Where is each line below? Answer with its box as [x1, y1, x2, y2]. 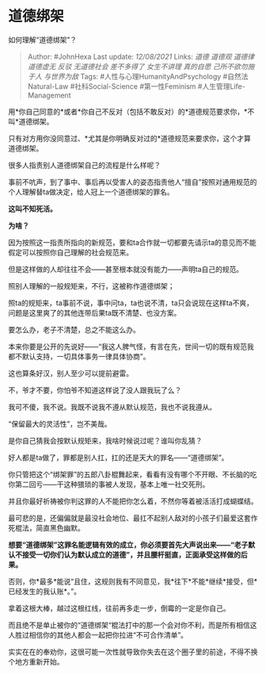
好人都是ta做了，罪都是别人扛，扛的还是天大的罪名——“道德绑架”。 [8, 453, 229, 462]
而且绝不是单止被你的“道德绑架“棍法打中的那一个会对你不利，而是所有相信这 [8, 620, 257, 630]
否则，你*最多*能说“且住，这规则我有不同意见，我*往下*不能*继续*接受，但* [8, 576, 258, 586]
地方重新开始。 [14, 657, 64, 666]
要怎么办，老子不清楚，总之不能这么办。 [8, 324, 140, 334]
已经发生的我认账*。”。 [8, 586, 82, 595]
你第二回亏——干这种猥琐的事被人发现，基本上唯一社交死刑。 [8, 479, 210, 488]
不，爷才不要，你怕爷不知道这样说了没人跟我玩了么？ [8, 385, 182, 395]
